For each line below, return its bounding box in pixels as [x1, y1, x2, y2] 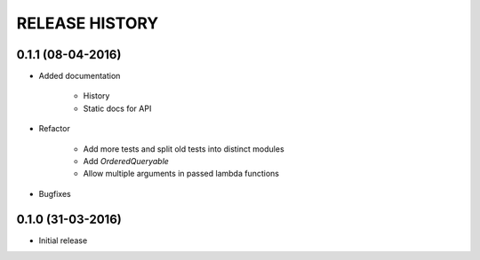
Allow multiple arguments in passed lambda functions [83, 169, 280, 179]
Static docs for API [83, 103, 152, 114]
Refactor [38, 123, 70, 134]
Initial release [38, 235, 88, 246]
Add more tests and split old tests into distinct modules [83, 143, 284, 154]
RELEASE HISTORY [16, 13, 159, 33]
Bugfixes [38, 188, 71, 199]
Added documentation [38, 71, 121, 82]
